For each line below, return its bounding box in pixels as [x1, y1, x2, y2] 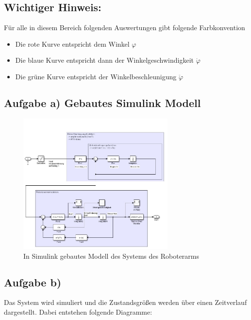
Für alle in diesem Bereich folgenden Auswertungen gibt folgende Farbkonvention [4, 22, 245, 33]
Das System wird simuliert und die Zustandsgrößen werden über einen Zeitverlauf [4, 297, 247, 307]
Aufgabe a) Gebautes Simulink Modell [4, 95, 201, 110]
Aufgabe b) [4, 274, 62, 289]
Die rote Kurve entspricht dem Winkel [15, 38, 130, 49]
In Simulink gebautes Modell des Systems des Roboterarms [23, 250, 199, 261]
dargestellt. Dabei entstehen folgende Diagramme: [4, 307, 152, 317]
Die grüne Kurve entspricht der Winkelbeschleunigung [15, 71, 177, 81]
